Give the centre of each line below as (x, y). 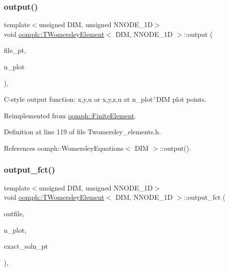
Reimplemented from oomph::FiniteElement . (70, 115)
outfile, (14, 213)
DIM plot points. (181, 99)
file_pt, (15, 50)
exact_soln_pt (26, 246)
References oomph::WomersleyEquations (64, 148)
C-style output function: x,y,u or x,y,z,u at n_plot (78, 99)
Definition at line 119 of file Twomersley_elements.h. (82, 132)
